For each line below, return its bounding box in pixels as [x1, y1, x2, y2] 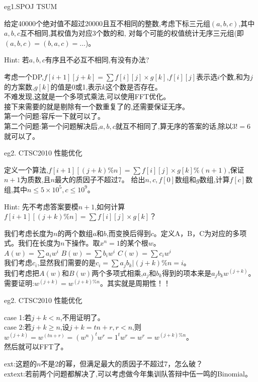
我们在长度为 [18, 238, 60, 248]
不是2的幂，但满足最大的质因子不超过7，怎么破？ [41, 358, 203, 368]
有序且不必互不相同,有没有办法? [45, 54, 149, 65]
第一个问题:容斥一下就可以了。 [4, 111, 105, 121]
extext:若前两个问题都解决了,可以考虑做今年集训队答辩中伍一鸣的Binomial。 [4, 368, 252, 378]
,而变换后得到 [106, 227, 151, 238]
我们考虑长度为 [4, 227, 53, 238]
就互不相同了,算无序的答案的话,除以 [115, 120, 232, 131]
